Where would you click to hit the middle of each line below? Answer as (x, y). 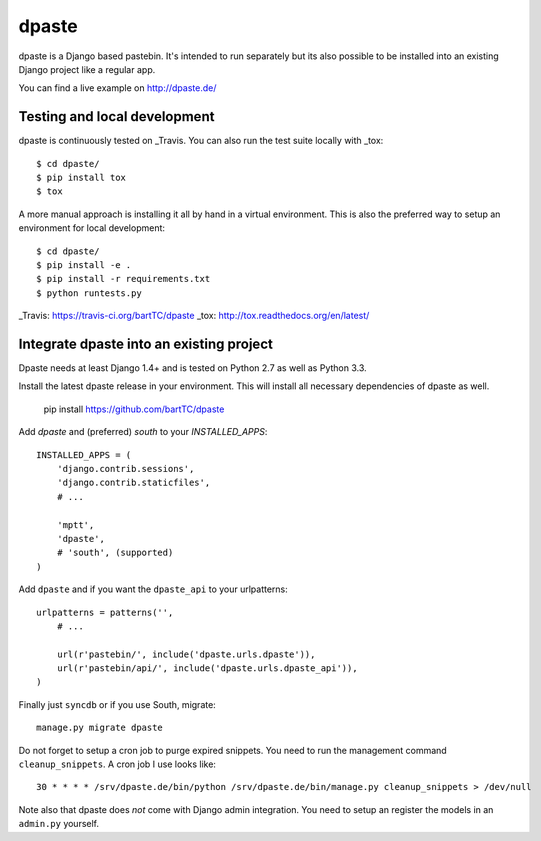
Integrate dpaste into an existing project (146, 343)
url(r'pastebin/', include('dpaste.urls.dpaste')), (186, 654)
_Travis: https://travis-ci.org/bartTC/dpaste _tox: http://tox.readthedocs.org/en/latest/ (194, 316)
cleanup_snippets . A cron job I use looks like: (117, 764)
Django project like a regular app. (87, 69)
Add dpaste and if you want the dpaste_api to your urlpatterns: (153, 589)
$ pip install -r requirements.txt (123, 279)
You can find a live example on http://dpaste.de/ (117, 88)
